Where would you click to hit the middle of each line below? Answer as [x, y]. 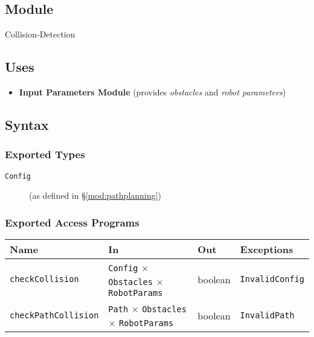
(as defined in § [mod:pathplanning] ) [95, 195]
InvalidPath [267, 316]
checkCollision [44, 279]
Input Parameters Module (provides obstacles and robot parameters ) [152, 92]
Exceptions [267, 249]
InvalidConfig [272, 279]
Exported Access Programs [72, 222]
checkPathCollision [54, 316]
